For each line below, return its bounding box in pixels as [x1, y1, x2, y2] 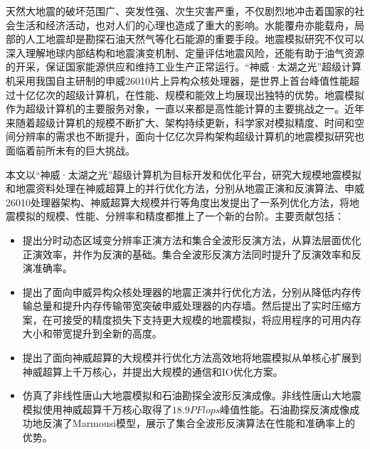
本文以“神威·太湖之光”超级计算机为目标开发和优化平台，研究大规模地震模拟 [6, 167, 362, 181]
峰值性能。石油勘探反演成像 [220, 401, 350, 416]
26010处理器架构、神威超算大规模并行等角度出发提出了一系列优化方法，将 [6, 194, 349, 209]
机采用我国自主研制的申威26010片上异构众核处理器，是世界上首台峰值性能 [6, 73, 349, 88]
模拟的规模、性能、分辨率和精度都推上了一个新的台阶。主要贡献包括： [15, 208, 344, 223]
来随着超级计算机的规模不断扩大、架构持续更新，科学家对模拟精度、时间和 [6, 115, 354, 130]
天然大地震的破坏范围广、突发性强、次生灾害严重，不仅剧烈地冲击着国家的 [6, 4, 354, 18]
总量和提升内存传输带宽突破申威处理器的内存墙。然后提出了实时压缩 [32, 298, 351, 313]
